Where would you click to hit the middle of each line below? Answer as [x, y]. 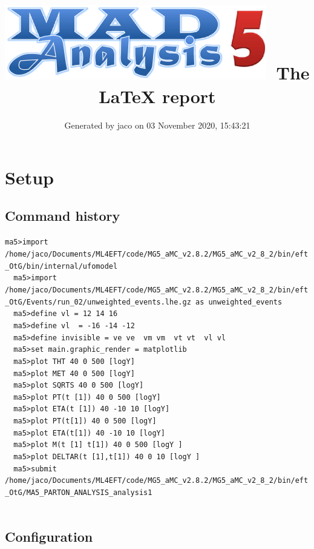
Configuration [49, 536]
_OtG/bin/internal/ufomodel [61, 266]
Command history [63, 216]
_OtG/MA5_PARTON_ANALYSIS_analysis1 [79, 493]
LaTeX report [157, 96]
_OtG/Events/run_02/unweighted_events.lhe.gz [98, 302]
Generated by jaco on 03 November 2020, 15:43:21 [157, 125]
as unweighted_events [239, 302]
